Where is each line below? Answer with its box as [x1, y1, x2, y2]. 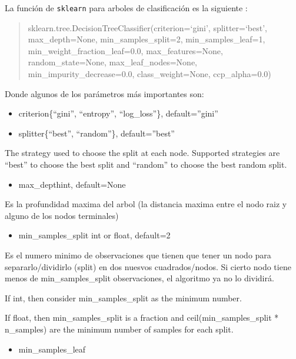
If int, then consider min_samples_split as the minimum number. [5, 291, 242, 304]
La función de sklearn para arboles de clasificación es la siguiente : [5, 2, 248, 14]
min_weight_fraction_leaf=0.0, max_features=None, [28, 44, 223, 56]
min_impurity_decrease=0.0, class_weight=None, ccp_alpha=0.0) [28, 68, 271, 80]
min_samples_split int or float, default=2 [18, 229, 171, 241]
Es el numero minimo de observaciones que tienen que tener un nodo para [5, 248, 271, 261]
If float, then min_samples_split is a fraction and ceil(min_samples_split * [5, 311, 279, 324]
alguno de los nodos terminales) [5, 209, 119, 221]
